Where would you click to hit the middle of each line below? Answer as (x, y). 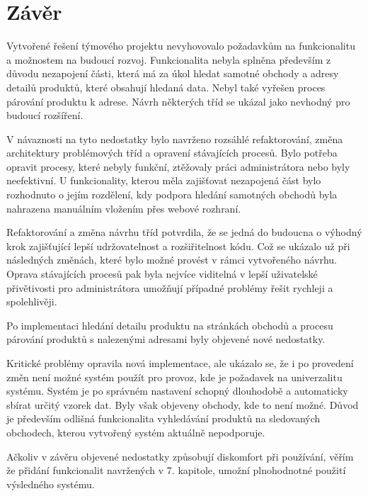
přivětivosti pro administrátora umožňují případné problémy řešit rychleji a (170, 287)
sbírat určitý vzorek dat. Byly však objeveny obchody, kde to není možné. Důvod (183, 404)
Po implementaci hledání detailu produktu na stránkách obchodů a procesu (170, 325)
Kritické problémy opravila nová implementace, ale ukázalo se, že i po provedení (180, 363)
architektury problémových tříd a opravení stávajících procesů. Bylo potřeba (172, 153)
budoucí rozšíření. (45, 115)
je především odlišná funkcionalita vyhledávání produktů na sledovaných (163, 418)
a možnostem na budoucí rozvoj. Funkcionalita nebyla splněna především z (169, 59)
